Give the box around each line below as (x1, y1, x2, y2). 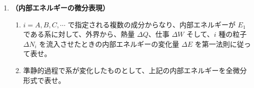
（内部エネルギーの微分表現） (11, 2, 109, 12)
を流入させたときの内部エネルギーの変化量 (39, 38, 179, 49)
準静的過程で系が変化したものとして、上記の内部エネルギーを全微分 (23, 65, 247, 75)
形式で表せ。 (23, 75, 65, 85)
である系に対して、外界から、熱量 (23, 29, 135, 39)
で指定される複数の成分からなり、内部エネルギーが (67, 19, 235, 29)
